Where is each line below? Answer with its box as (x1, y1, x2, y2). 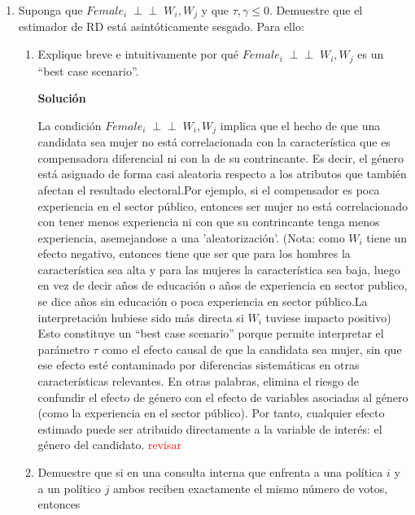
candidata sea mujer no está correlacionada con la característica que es (37, 133, 391, 151)
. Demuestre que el (269, 2, 363, 18)
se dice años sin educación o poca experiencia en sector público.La (37, 293, 368, 310)
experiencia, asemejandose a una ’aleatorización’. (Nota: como (37, 229, 345, 246)
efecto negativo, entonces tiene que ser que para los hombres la (37, 245, 351, 262)
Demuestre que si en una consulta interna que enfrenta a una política (37, 464, 383, 481)
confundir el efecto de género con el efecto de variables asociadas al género (37, 388, 408, 405)
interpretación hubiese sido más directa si (37, 308, 244, 325)
